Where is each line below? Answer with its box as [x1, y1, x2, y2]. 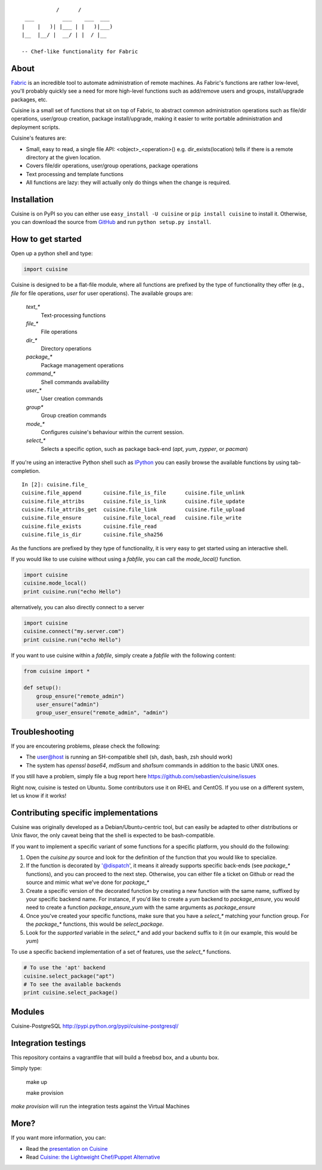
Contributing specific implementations [11, 807, 158, 818]
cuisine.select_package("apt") [23, 972, 116, 979]
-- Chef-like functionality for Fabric [21, 48, 138, 55]
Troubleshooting [11, 726, 75, 737]
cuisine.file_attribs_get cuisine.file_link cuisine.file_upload [21, 506, 245, 513]
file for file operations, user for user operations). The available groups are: [11, 290, 193, 297]
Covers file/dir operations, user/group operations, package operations [26, 162, 199, 170]
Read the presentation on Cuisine [26, 1145, 108, 1152]
